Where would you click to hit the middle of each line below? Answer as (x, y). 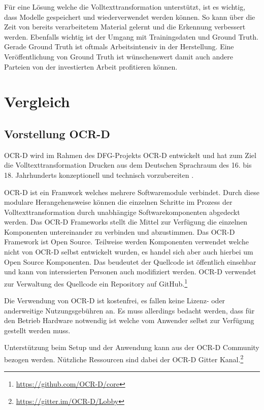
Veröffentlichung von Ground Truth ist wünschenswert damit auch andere (119, 56)
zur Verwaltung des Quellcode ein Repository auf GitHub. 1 (96, 282)
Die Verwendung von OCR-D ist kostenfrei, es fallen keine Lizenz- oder (115, 301)
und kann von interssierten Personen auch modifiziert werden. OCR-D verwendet (130, 272)
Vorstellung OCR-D (57, 133)
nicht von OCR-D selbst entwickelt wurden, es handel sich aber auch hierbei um (129, 252)
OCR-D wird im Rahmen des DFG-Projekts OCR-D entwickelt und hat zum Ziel (130, 155)
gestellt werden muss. (37, 330)
